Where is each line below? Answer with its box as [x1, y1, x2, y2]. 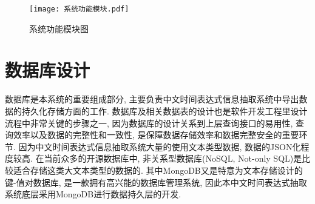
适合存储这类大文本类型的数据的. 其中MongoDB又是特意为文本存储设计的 [13, 163, 303, 176]
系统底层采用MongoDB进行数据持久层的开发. [5, 188, 181, 200]
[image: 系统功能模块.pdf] [29, 5, 129, 13]
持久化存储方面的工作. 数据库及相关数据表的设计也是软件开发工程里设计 [21, 104, 308, 117]
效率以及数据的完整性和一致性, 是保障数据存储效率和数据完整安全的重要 [13, 128, 299, 141]
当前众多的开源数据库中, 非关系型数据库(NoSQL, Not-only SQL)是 [44, 152, 302, 165]
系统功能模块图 [29, 22, 89, 35]
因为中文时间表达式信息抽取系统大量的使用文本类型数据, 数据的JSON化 [18, 140, 301, 153]
